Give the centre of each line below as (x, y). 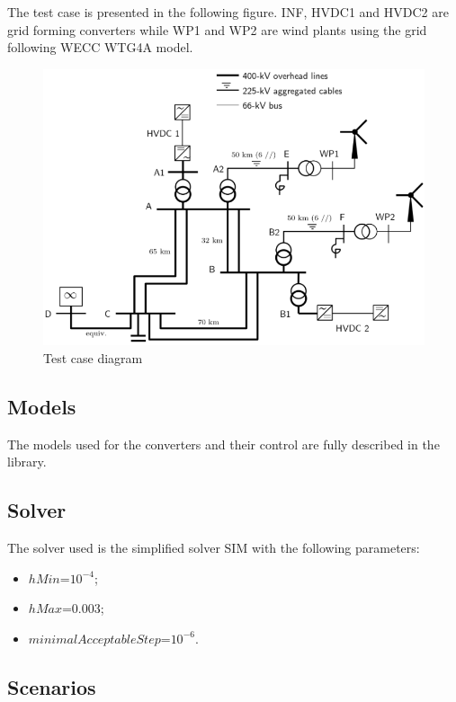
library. (27, 462)
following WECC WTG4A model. (100, 47)
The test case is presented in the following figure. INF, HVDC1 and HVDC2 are (228, 12)
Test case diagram (93, 357)
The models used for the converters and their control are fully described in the (224, 444)
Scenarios (52, 686)
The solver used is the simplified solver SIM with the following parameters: (214, 548)
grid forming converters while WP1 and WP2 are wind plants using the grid (217, 29)
